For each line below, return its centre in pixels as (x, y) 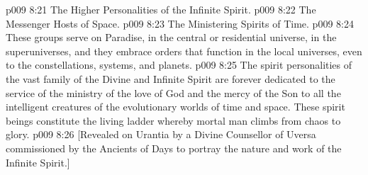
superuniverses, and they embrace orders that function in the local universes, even (184, 51)
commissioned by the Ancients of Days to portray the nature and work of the (174, 148)
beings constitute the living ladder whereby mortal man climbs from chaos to (173, 120)
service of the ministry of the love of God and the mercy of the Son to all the (173, 92)
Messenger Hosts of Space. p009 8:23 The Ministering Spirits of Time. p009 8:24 (180, 23)
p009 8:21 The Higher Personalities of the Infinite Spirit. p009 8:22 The (161, 9)
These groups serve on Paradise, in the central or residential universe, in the (171, 37)
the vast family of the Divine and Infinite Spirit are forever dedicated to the (171, 78)
